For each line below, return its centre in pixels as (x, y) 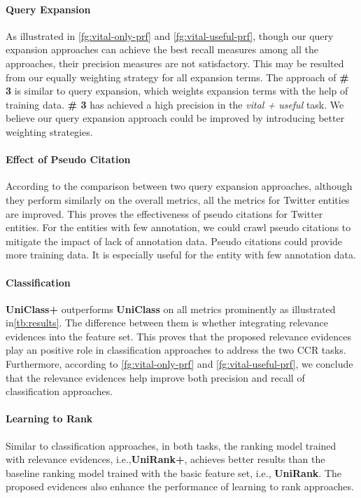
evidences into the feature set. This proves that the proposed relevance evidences (179, 336)
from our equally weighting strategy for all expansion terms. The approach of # (177, 77)
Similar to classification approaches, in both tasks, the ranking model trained (171, 445)
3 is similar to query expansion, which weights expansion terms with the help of (177, 91)
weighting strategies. (49, 131)
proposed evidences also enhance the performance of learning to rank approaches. (180, 486)
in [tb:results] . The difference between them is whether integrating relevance (167, 323)
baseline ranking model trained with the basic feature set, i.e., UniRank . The (174, 472)
